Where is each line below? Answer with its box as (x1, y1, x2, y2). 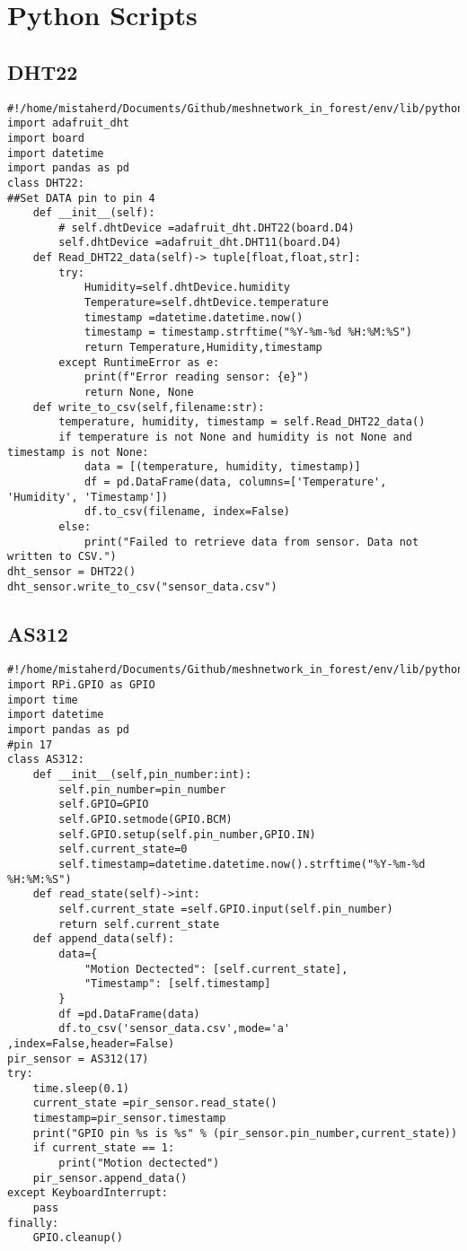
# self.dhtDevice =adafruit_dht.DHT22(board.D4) (58, 221, 355, 234)
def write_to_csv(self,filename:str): (32, 400, 265, 414)
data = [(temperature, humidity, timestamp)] (84, 460, 361, 474)
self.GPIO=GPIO (58, 798, 149, 811)
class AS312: (7, 753, 84, 766)
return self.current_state (58, 917, 220, 931)
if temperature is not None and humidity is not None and (58, 431, 413, 444)
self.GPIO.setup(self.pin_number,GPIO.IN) (58, 827, 316, 841)
